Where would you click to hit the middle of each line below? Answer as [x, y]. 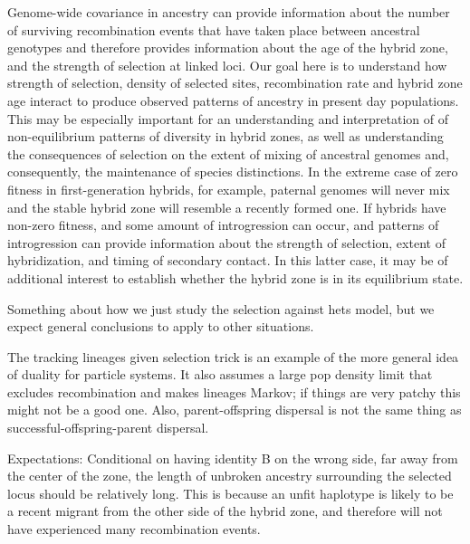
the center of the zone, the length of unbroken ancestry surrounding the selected [230, 476]
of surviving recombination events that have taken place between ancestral [214, 29]
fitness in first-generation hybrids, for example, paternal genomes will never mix [229, 189]
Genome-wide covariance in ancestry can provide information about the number [229, 12]
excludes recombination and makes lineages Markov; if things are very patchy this [234, 391]
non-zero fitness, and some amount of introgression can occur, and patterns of [223, 225]
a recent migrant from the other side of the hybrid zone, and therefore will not [225, 511]
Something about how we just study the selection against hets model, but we [221, 308]
